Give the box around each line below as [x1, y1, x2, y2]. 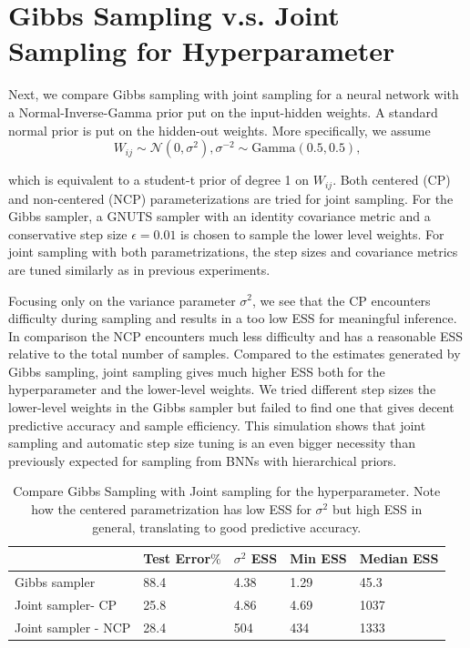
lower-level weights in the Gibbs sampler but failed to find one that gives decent [8, 398, 455, 417]
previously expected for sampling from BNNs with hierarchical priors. [8, 451, 397, 470]
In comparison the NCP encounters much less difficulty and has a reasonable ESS [8, 326, 464, 345]
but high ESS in [332, 500, 423, 519]
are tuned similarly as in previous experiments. [8, 259, 271, 278]
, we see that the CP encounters [252, 290, 431, 309]
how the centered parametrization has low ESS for [31, 500, 312, 519]
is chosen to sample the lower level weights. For [180, 224, 444, 243]
